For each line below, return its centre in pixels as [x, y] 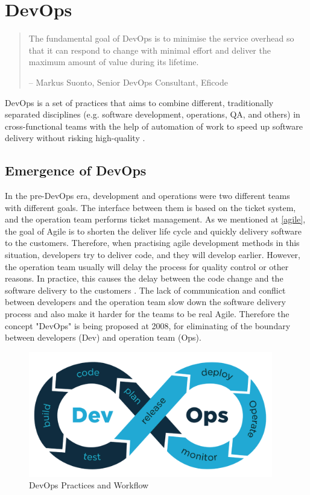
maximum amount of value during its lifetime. [114, 62]
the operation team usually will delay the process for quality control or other [147, 266]
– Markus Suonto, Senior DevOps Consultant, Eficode [128, 82]
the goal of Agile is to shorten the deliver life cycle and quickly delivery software [153, 231]
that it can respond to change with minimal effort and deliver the [150, 50]
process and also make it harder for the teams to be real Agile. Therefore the [147, 314]
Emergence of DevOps [76, 170]
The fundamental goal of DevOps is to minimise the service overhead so [161, 38]
